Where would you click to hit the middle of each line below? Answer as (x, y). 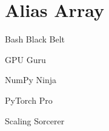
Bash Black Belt (35, 39)
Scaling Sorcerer (35, 120)
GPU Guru (25, 59)
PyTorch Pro (29, 100)
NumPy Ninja (31, 80)
